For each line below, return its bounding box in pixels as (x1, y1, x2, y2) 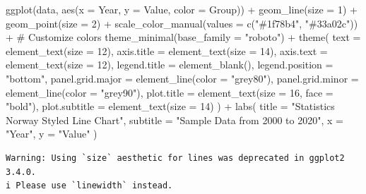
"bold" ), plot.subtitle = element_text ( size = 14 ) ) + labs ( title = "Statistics (6, 99, 335, 114)
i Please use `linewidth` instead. (6, 181, 173, 191)
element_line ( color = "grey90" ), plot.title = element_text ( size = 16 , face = (6, 85, 333, 99)
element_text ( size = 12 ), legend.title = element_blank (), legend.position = (6, 57, 333, 72)
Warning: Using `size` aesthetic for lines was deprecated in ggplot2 (6, 152, 345, 163)
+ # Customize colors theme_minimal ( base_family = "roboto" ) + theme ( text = (6, 30, 361, 44)
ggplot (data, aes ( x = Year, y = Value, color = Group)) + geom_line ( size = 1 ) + (6, 2, 358, 16)
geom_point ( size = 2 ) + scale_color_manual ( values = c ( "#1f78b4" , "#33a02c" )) (6, 16, 358, 30)
